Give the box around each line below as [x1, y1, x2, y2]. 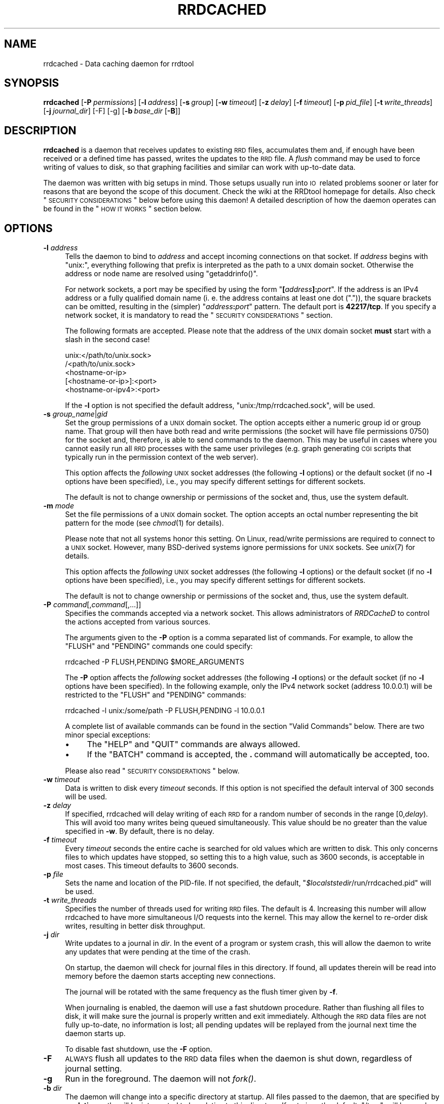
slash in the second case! [65, 335, 150, 344]
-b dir [43, 1084, 62, 1093]
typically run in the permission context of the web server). [65, 453, 258, 462]
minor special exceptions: [65, 730, 151, 740]
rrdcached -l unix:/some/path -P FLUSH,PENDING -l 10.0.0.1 [65, 706, 265, 715]
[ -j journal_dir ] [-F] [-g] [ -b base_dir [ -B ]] [43, 106, 180, 116]
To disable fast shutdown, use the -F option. [65, 1045, 212, 1054]
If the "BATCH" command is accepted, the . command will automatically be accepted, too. [87, 749, 430, 760]
